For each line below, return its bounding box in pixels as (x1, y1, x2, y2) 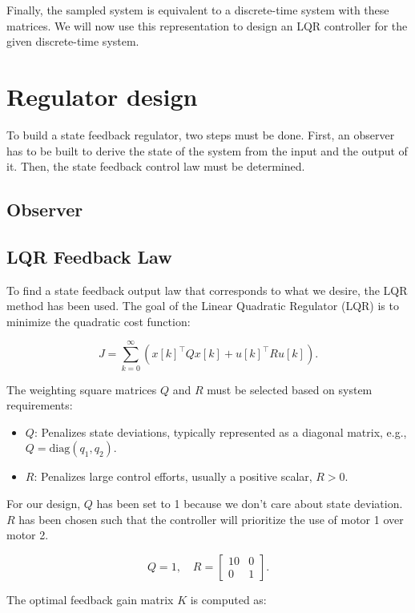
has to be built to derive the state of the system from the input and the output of (6, 142, 408, 159)
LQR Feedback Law (6, 244, 172, 268)
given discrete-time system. (6, 33, 139, 50)
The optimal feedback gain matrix (6, 591, 174, 607)
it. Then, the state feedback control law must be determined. (6, 158, 305, 175)
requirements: (6, 397, 73, 413)
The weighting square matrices (6, 381, 157, 397)
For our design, (6, 494, 81, 511)
